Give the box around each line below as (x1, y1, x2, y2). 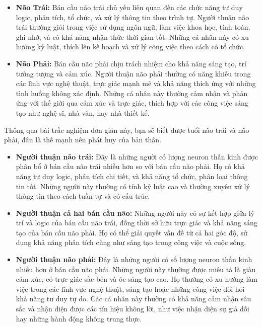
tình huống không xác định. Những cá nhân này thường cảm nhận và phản (16, 88, 248, 98)
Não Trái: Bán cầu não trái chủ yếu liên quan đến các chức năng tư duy (16, 2, 243, 12)
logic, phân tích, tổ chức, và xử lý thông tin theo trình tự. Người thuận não (16, 12, 249, 22)
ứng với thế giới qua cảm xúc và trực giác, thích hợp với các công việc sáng (16, 98, 248, 108)
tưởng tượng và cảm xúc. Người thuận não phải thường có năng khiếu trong (16, 68, 251, 78)
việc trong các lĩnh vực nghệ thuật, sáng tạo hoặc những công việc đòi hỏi (16, 283, 245, 294)
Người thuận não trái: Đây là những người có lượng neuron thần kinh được (16, 151, 258, 161)
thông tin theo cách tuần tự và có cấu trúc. (16, 191, 150, 201)
